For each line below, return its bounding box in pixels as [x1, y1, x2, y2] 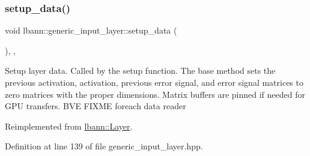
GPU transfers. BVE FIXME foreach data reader [5, 100, 186, 112]
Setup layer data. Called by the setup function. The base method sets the [5, 64, 276, 77]
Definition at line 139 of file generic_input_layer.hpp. [5, 140, 203, 152]
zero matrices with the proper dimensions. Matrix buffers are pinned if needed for [5, 88, 305, 100]
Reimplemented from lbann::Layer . [5, 119, 133, 132]
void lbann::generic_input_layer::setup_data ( [5, 24, 177, 37]
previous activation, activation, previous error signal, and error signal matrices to [5, 76, 303, 88]
